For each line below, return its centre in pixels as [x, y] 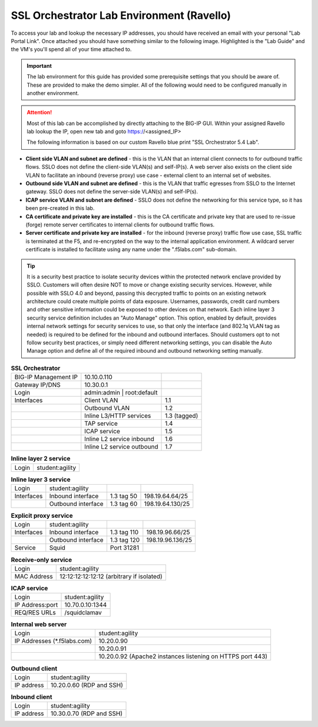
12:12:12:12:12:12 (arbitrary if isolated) [111, 576]
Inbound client [32, 697]
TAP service [101, 423]
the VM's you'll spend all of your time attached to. [71, 50]
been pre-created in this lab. [60, 208]
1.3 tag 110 [124, 532]
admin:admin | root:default [121, 393]
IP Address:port [36, 605]
